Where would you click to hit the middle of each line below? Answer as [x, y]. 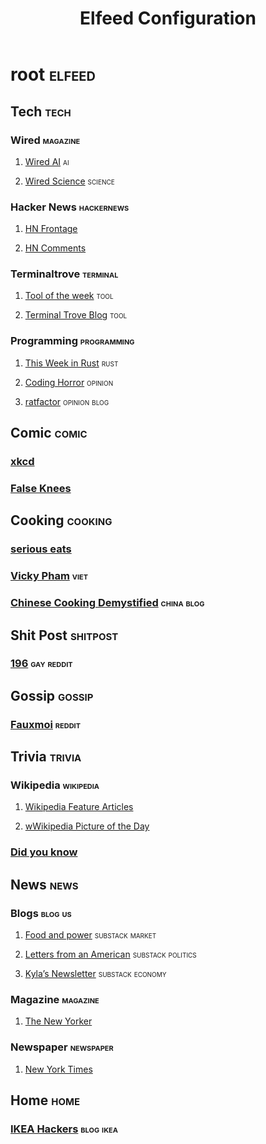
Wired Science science [69, 181]
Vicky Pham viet [49, 576]
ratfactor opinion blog [67, 401]
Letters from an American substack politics [110, 954]
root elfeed [53, 74]
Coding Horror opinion [69, 382]
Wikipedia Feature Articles [79, 807]
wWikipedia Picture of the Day [87, 826]
